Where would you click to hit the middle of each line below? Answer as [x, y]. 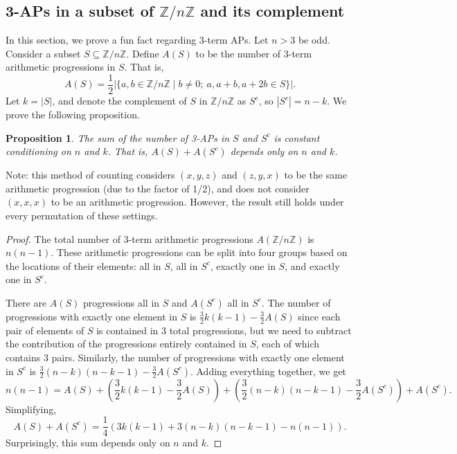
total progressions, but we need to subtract [260, 330]
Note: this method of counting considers [90, 175]
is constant [297, 137]
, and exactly [312, 265]
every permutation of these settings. [82, 216]
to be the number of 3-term [254, 53]
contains [23, 357]
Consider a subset [43, 53]
